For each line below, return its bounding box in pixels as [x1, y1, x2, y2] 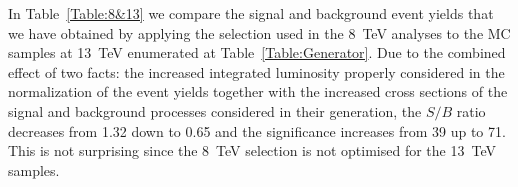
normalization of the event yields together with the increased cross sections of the [8, 81, 508, 102]
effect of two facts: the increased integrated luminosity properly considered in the [8, 61, 505, 82]
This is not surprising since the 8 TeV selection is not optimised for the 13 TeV [8, 140, 496, 161]
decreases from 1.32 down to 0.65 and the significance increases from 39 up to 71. [8, 120, 506, 141]
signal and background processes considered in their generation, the [8, 100, 422, 121]
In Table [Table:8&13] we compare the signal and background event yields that [8, 3, 494, 23]
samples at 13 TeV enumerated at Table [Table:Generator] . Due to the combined [8, 42, 506, 63]
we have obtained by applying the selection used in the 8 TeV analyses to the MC [8, 22, 511, 43]
